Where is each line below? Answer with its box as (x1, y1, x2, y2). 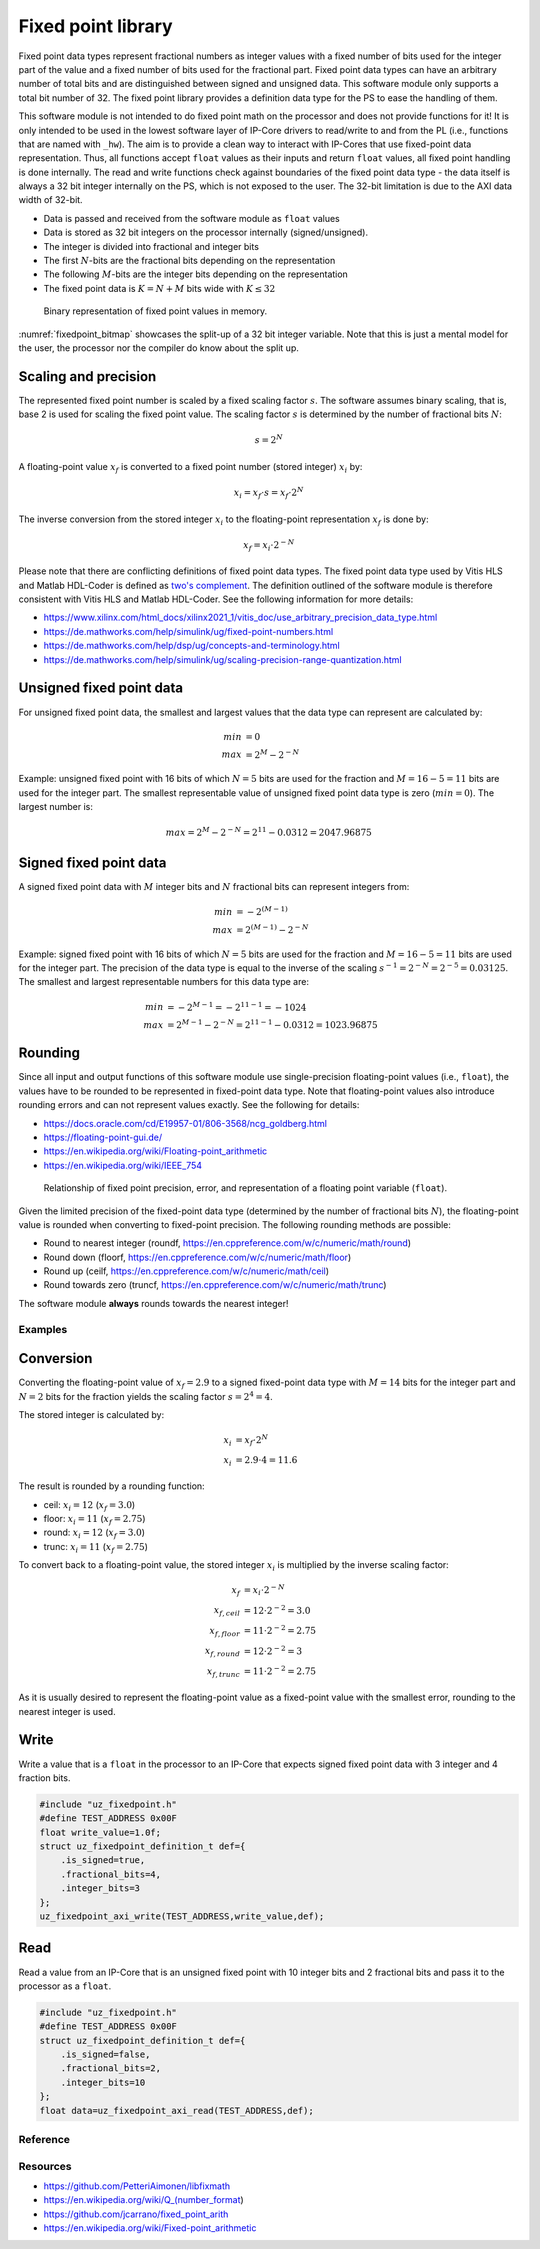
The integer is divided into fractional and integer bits (43, 240, 260, 252)
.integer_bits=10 (60, 2076, 146, 2088)
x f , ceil (213, 1605, 240, 1619)
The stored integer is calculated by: (18, 1409, 165, 1421)
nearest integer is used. (18, 1705, 116, 1717)
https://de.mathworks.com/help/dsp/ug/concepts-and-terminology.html (43, 640, 340, 652)
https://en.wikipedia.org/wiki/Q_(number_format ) (43, 2194, 244, 2206)
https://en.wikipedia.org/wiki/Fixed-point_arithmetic (43, 2222, 257, 2234)
